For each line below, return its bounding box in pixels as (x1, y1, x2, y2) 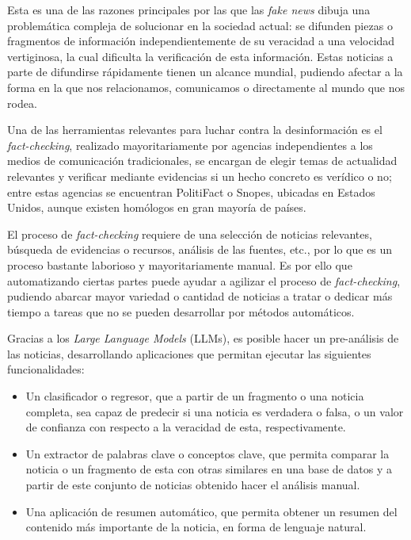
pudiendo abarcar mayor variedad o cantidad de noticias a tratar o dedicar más (7, 288, 393, 304)
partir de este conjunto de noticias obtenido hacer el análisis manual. (25, 477, 360, 493)
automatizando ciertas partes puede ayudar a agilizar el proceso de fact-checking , (7, 272, 401, 289)
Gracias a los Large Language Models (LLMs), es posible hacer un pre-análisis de (7, 330, 399, 347)
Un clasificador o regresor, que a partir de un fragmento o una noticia (25, 388, 364, 404)
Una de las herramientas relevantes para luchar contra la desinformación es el (7, 121, 382, 138)
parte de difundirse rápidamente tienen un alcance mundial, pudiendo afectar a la (7, 63, 403, 80)
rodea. (7, 94, 37, 111)
